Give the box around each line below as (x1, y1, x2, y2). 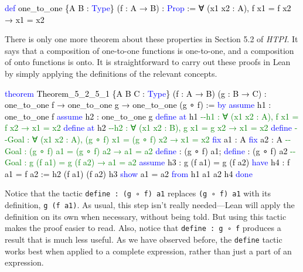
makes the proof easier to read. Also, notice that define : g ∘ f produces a (5, 222, 281, 234)
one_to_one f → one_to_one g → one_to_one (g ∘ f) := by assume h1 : (5, 98, 271, 111)
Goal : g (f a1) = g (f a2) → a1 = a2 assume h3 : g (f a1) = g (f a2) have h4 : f (5, 156, 290, 168)
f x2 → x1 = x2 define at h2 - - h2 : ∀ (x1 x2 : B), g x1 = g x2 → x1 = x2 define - (5, 121, 298, 134)
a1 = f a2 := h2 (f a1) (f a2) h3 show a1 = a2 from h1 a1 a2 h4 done (5, 167, 253, 179)
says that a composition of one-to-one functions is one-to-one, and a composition (5, 44, 294, 56)
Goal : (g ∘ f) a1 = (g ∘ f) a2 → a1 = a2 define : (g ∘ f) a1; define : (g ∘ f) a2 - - (5, 144, 296, 157)
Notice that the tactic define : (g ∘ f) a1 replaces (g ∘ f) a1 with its (5, 187, 271, 199)
